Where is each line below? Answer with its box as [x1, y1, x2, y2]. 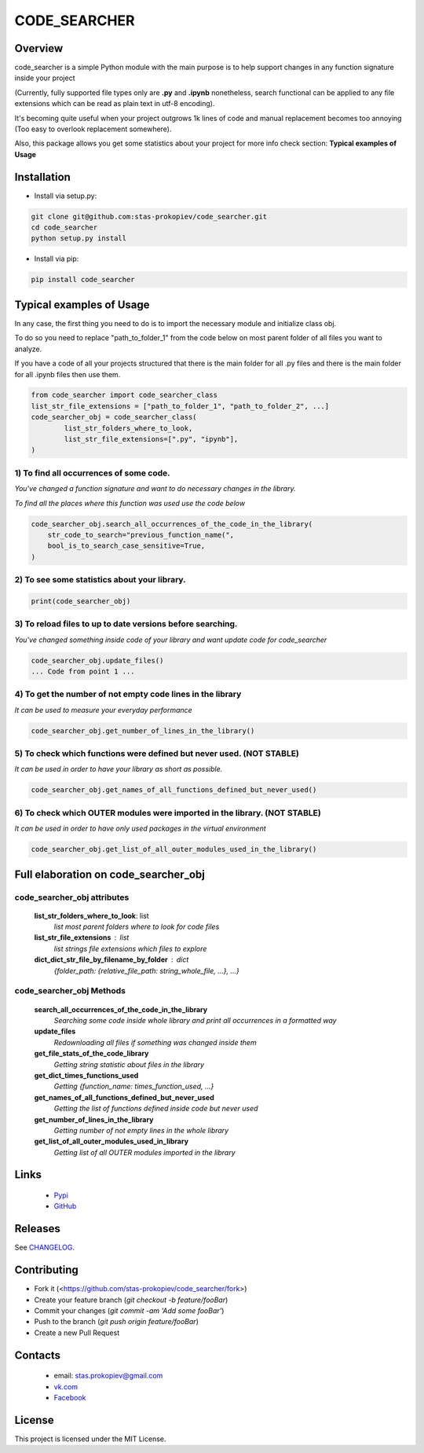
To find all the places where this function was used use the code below [14, 498, 246, 508]
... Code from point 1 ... [31, 666, 135, 676]
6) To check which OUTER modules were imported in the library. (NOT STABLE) [14, 807, 321, 818]
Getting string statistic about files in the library [53, 1059, 204, 1069]
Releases [14, 1222, 60, 1235]
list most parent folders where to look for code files [53, 922, 220, 931]
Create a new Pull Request [34, 1328, 120, 1337]
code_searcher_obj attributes [14, 892, 130, 903]
